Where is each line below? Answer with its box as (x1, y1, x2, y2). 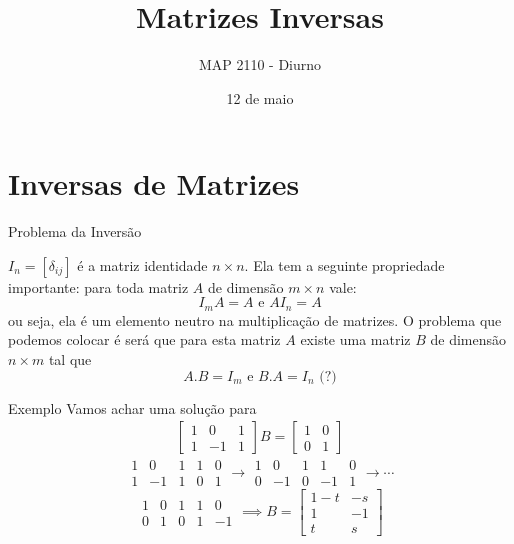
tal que (48, 349, 92, 370)
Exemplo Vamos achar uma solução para (8, 397, 257, 418)
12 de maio (226, 87, 294, 108)
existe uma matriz (300, 329, 411, 350)
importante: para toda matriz (8, 276, 189, 297)
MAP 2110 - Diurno (198, 54, 322, 75)
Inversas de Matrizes (8, 163, 300, 204)
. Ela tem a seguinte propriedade (244, 254, 445, 275)
